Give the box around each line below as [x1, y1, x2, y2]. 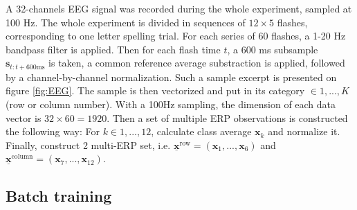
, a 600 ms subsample [227, 42, 318, 56]
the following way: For [6, 124, 100, 139]
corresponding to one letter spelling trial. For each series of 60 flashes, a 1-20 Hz [6, 28, 346, 43]
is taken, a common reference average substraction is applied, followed [48, 55, 345, 70]
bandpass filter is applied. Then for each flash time [6, 42, 221, 56]
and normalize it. [268, 124, 340, 139]
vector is [6, 110, 42, 125]
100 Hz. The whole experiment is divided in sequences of [6, 15, 246, 29]
